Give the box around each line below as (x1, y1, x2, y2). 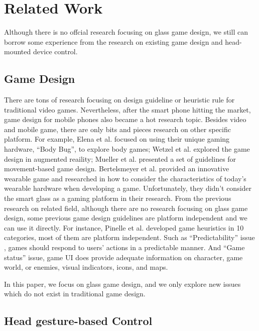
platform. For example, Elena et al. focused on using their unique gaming (4, 134, 230, 144)
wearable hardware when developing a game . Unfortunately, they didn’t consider (4, 183, 252, 193)
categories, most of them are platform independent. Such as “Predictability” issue (4, 232, 255, 243)
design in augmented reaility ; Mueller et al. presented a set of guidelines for (4, 153, 236, 164)
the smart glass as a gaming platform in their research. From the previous (4, 193, 231, 203)
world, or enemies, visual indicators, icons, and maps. (4, 262, 168, 272)
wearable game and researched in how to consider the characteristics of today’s (4, 173, 246, 183)
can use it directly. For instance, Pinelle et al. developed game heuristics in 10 (4, 222, 244, 233)
